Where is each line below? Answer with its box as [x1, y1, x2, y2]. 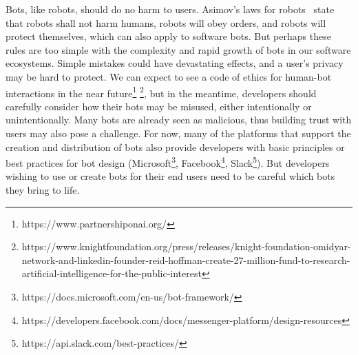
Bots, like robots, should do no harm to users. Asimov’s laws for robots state [6, 2, 335, 16]
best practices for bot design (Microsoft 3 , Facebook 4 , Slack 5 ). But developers [6, 154, 330, 170]
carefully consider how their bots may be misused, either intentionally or [6, 99, 312, 113]
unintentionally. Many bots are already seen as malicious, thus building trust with [6, 112, 352, 127]
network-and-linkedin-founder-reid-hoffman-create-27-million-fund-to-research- [21, 252, 350, 267]
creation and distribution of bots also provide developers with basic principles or [6, 139, 345, 154]
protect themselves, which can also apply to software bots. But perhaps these [6, 29, 331, 43]
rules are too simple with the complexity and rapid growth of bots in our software [6, 42, 351, 57]
